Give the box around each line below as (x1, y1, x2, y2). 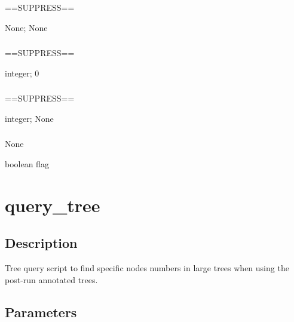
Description (5, 234, 78, 252)
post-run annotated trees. (5, 273, 98, 286)
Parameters (5, 302, 77, 321)
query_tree (5, 192, 100, 217)
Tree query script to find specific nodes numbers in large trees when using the (5, 262, 289, 274)
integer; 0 (5, 66, 39, 79)
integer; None (5, 112, 54, 124)
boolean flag (5, 157, 49, 170)
